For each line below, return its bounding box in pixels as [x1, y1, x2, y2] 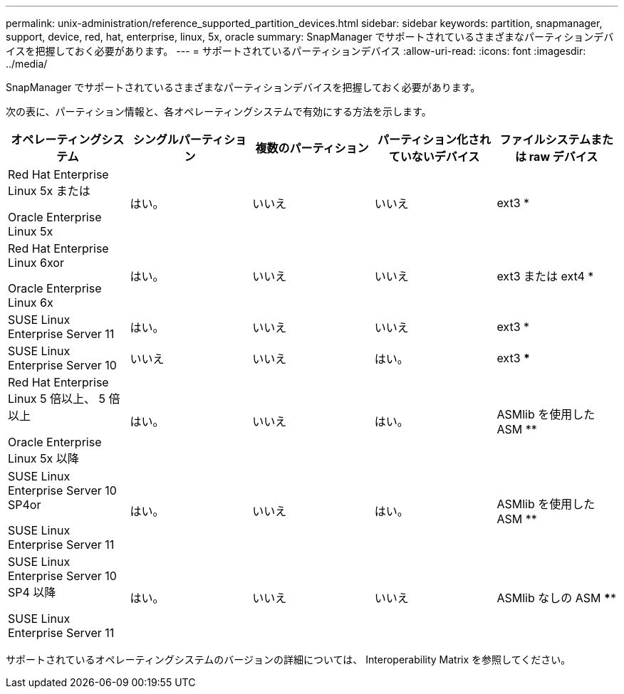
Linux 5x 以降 [8, 451, 79, 466]
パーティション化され [378, 132, 492, 147]
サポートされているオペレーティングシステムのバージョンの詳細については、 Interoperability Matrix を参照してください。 [6, 653, 571, 666]
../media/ [6, 58, 48, 70]
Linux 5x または [8, 184, 90, 198]
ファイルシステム [499, 132, 591, 147]
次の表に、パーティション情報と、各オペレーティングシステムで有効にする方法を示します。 [6, 105, 432, 117]
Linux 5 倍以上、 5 [8, 391, 106, 406]
